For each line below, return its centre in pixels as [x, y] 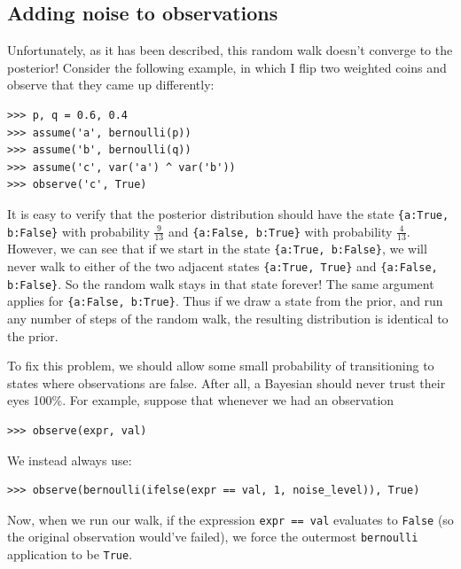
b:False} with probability [78, 231]
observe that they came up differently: [111, 85]
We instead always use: [70, 460]
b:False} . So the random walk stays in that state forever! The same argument [221, 283]
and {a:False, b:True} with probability [280, 231]
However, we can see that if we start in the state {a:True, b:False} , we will [217, 249]
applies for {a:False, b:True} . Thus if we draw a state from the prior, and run [225, 301]
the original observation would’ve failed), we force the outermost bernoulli [213, 537]
